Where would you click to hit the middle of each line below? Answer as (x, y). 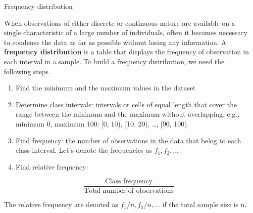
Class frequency (129, 182)
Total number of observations (129, 191)
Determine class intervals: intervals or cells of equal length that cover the (126, 104)
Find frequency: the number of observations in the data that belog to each (128, 140)
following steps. (27, 71)
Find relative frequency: (52, 166)
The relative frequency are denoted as (61, 204)
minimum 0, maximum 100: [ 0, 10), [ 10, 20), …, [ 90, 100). (102, 123)
